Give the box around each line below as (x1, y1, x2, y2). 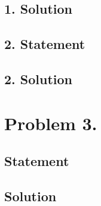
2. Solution (4, 69, 73, 88)
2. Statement (4, 35, 85, 53)
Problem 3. (4, 110, 97, 135)
